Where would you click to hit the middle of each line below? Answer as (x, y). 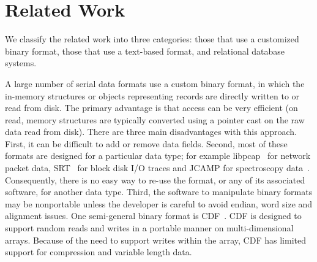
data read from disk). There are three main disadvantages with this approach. (151, 132)
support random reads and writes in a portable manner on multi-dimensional (149, 228)
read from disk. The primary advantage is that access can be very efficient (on (151, 108)
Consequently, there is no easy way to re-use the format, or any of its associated (155, 179)
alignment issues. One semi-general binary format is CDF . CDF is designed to (153, 216)
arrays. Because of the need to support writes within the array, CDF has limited (155, 240)
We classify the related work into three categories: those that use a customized (152, 39)
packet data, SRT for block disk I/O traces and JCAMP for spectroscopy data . (158, 168)
